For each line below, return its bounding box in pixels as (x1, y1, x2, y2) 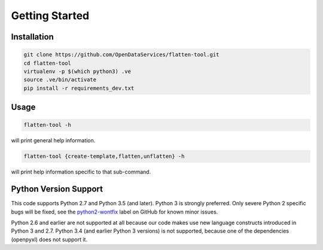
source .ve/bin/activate (23, 77, 97, 83)
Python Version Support (11, 184, 103, 194)
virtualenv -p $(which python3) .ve (23, 68, 132, 75)
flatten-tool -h (23, 121, 72, 129)
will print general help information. (11, 137, 96, 144)
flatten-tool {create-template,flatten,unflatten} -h (23, 153, 185, 160)
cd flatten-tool (23, 60, 72, 66)
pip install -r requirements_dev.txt (23, 84, 135, 92)
